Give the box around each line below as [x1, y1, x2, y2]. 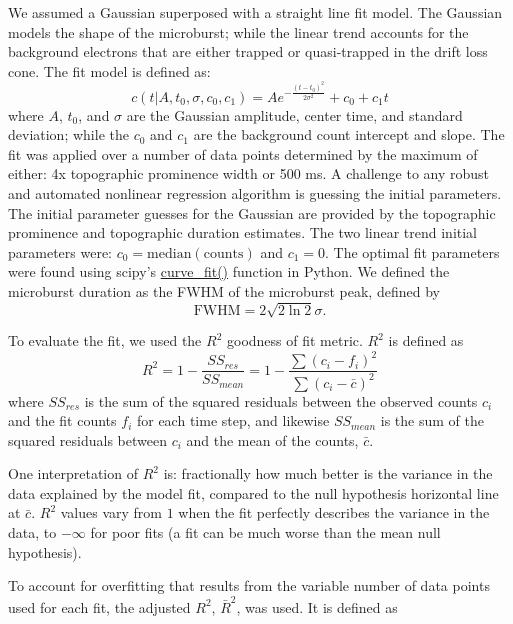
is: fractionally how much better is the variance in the [163, 463, 493, 484]
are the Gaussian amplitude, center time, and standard [126, 104, 463, 125]
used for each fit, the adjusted [8, 596, 191, 617]
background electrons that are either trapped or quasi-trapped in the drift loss [8, 41, 488, 62]
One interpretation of [8, 463, 138, 484]
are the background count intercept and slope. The [193, 124, 505, 145]
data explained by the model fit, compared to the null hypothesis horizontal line [8, 482, 499, 503]
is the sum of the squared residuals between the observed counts [84, 390, 478, 411]
